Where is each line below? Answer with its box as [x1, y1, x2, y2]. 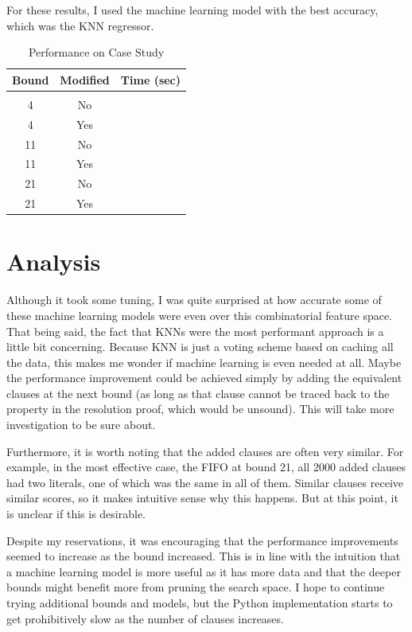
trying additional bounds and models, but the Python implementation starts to [6, 595, 393, 611]
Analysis [6, 245, 101, 278]
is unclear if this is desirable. [6, 505, 146, 522]
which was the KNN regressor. [6, 17, 154, 33]
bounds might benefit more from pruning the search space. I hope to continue [6, 579, 385, 595]
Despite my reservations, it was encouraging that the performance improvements [6, 532, 398, 548]
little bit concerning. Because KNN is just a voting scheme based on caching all [6, 338, 394, 355]
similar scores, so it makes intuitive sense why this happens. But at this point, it [6, 490, 398, 506]
